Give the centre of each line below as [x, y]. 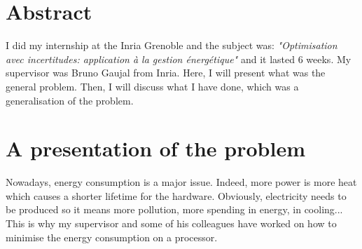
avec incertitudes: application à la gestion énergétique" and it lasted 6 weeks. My [179, 59]
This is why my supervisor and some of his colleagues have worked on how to [171, 223]
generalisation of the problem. [70, 100]
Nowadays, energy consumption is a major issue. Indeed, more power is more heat [181, 182]
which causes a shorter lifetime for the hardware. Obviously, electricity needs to [176, 195]
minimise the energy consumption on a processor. [112, 237]
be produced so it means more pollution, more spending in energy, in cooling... [174, 209]
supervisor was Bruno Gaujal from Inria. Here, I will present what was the [166, 73]
